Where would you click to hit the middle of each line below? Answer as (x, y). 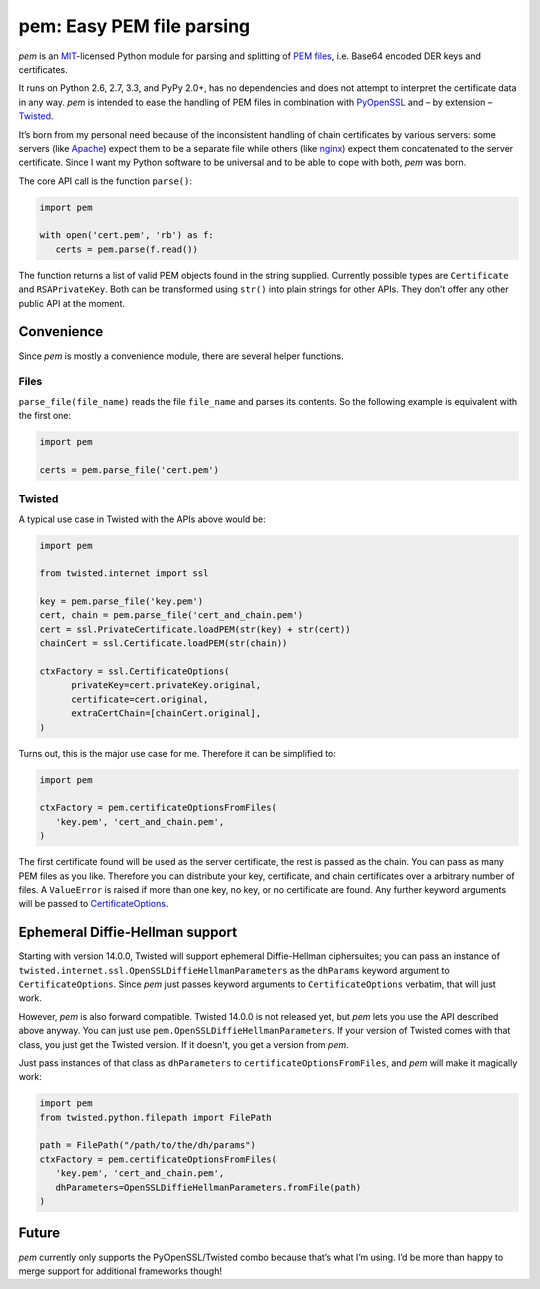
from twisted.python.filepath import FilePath (155, 1117)
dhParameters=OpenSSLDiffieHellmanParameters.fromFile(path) (208, 1187)
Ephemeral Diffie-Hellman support (128, 932)
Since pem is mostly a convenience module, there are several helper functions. (181, 356)
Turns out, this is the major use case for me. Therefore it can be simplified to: (177, 753)
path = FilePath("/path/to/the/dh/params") (148, 1145)
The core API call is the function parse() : (105, 181)
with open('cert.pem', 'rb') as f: (126, 235)
